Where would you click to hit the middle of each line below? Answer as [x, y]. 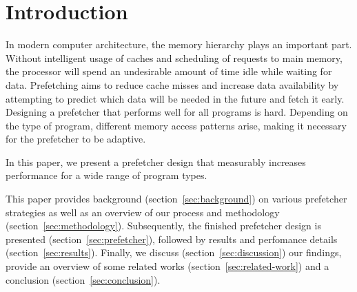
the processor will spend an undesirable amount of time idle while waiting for [169, 71]
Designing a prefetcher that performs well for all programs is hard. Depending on [177, 112]
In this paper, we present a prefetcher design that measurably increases [156, 161]
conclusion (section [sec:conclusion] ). [83, 279]
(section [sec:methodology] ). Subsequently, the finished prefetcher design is [163, 226]
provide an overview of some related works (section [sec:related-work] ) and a [167, 266]
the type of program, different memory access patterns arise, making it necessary [176, 125]
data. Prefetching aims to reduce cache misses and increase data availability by [172, 84]
